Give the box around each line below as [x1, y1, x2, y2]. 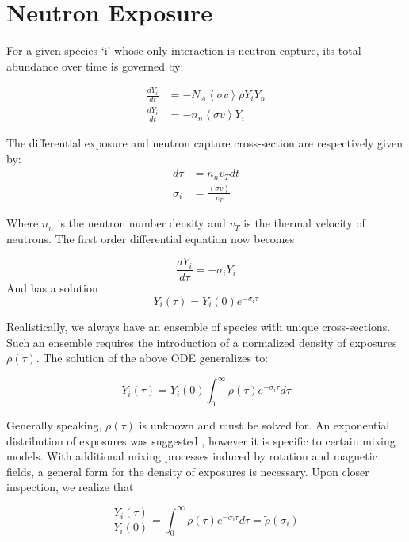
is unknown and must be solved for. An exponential [139, 417, 390, 433]
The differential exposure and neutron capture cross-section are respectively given [6, 134, 403, 151]
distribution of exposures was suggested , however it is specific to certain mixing [6, 432, 396, 448]
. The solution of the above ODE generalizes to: [36, 349, 269, 366]
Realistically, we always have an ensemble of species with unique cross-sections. [6, 319, 391, 335]
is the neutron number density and [57, 215, 226, 231]
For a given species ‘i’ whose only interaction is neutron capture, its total [6, 42, 361, 59]
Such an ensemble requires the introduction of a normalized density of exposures [6, 334, 397, 350]
